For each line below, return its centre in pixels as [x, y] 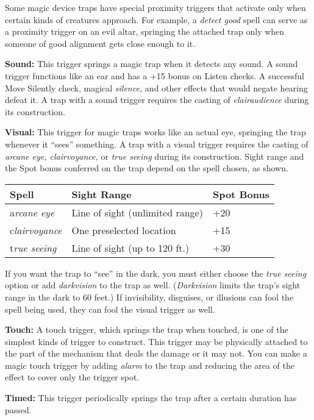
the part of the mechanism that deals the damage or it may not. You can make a [156, 353]
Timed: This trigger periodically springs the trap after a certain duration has [151, 398]
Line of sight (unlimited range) [137, 212]
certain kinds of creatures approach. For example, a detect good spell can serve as [156, 19]
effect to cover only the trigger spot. [72, 377]
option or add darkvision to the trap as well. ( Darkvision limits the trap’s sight [153, 285]
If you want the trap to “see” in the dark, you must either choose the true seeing [156, 273]
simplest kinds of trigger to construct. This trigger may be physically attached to [156, 341]
